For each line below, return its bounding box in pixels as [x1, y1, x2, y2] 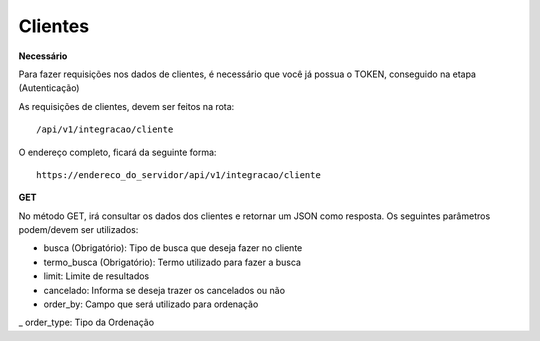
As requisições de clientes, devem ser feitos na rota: [18, 100, 235, 112]
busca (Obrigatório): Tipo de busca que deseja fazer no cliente [43, 242, 303, 254]
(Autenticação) [18, 82, 80, 94]
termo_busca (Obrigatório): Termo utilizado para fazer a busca [43, 256, 302, 268]
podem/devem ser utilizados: [18, 224, 139, 236]
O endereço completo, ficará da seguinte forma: [18, 146, 217, 158]
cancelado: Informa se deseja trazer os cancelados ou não [43, 284, 285, 296]
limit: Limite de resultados [43, 270, 150, 282]
